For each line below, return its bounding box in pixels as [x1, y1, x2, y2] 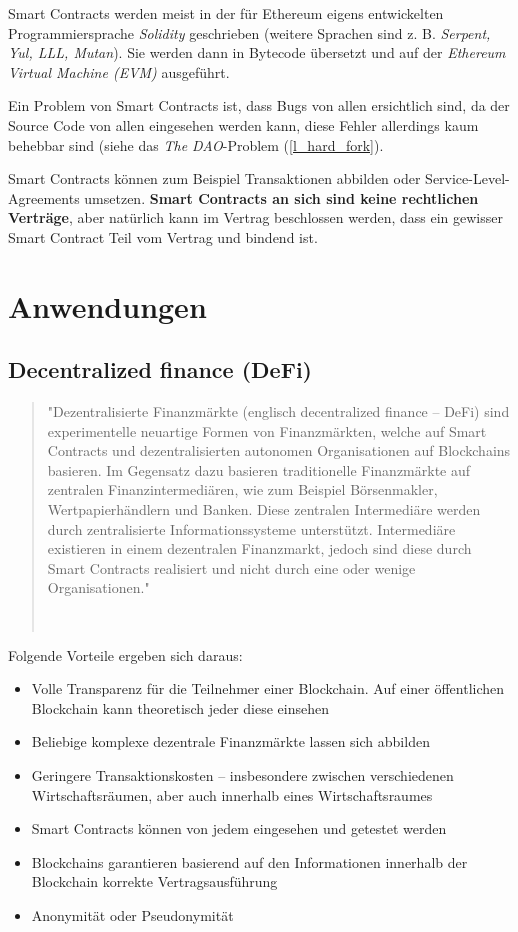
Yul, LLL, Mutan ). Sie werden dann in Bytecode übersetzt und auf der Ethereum [8, 42, 506, 63]
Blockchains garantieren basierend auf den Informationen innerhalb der [31, 851, 468, 872]
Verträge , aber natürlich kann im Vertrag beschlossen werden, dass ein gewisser [8, 207, 503, 228]
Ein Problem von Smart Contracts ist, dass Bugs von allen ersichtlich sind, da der [8, 95, 510, 116]
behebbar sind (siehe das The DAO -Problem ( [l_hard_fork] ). [8, 134, 384, 155]
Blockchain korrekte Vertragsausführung [31, 871, 278, 892]
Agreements [8, 187, 80, 208]
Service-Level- [425, 168, 510, 189]
